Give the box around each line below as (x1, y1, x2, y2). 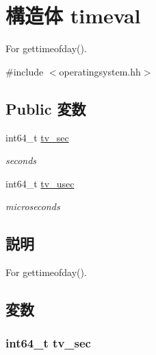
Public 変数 (5, 98, 86, 119)
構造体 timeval (5, 1, 141, 30)
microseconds (5, 199, 60, 214)
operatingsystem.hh (59, 64, 141, 78)
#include (5, 64, 44, 78)
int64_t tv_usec (5, 176, 75, 190)
